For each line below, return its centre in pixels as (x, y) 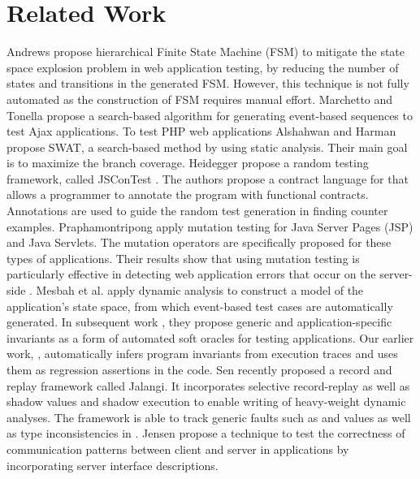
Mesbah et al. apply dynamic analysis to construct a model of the (200, 290)
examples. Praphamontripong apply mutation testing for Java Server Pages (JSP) (210, 226)
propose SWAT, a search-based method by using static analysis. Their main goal (207, 147)
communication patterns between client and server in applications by (178, 449)
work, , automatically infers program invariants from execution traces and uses (202, 354)
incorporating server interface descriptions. (113, 465)
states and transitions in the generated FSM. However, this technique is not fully (208, 83)
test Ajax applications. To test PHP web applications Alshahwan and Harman (201, 131)
